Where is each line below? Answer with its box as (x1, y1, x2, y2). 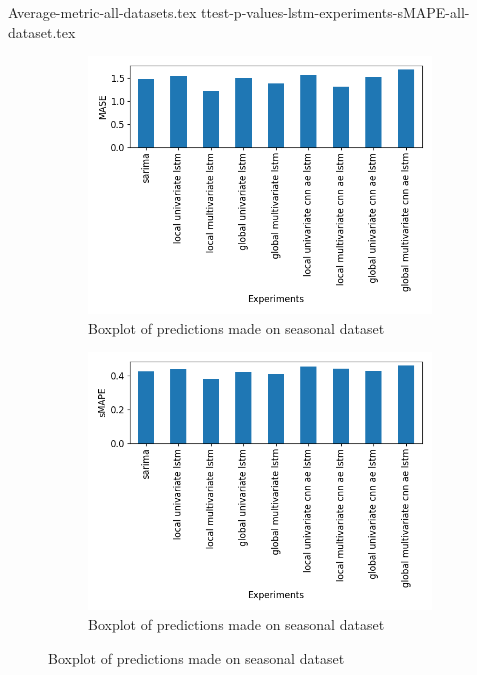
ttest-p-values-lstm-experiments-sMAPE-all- (201, 2, 470, 22)
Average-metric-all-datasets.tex (8, 2, 197, 22)
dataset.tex (8, 21, 76, 42)
